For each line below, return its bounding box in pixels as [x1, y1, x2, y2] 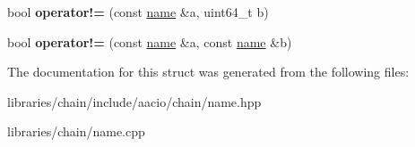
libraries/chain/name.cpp [7, 122, 145, 141]
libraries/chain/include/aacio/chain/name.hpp [7, 92, 262, 110]
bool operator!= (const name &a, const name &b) [7, 32, 292, 51]
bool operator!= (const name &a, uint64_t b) [7, 3, 269, 20]
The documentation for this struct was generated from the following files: [7, 62, 410, 81]
